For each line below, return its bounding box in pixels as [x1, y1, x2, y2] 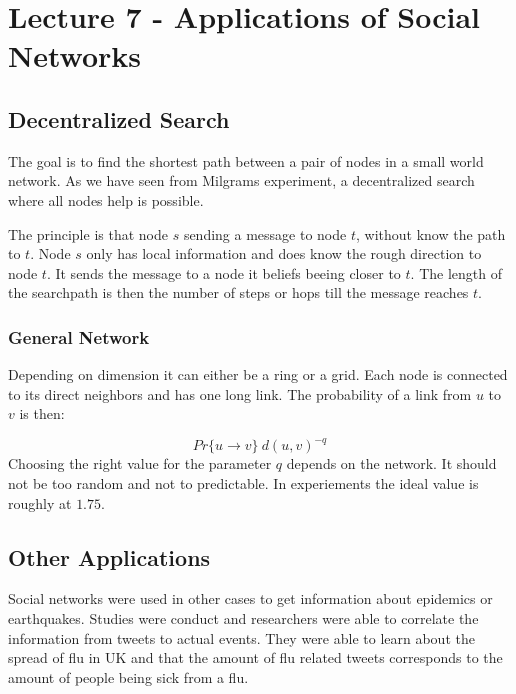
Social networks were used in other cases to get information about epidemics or [8, 588, 493, 609]
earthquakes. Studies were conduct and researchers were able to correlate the [8, 608, 479, 628]
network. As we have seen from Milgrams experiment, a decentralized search [8, 170, 475, 191]
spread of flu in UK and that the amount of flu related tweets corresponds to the [8, 647, 503, 668]
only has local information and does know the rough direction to [86, 243, 482, 264]
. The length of [410, 262, 502, 283]
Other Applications [8, 541, 211, 572]
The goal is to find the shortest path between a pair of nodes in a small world [8, 150, 484, 171]
